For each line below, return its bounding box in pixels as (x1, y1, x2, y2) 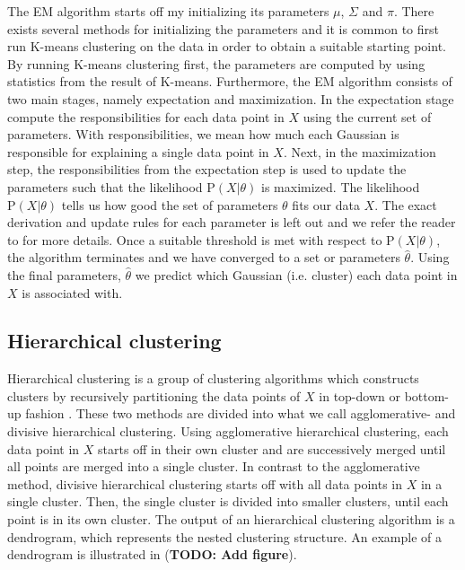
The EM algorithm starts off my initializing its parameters (7, 2, 329, 20)
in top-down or (319, 386, 400, 405)
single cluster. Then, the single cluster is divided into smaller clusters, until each (7, 492, 449, 511)
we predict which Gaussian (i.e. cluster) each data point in (135, 265, 458, 284)
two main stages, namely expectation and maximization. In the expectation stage (7, 89, 454, 108)
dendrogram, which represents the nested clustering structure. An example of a (7, 527, 443, 546)
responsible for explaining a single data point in (7, 142, 269, 161)
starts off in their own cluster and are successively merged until (98, 439, 446, 458)
